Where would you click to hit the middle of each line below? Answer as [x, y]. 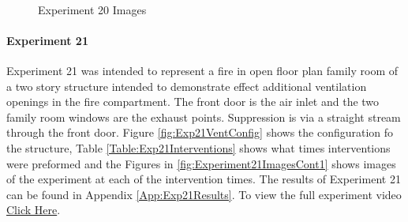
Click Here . [34, 210]
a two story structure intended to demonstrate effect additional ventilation [187, 86]
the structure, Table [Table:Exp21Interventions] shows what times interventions [198, 147]
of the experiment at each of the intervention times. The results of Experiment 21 [204, 179]
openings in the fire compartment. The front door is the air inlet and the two [193, 102]
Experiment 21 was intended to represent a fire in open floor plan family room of [202, 70]
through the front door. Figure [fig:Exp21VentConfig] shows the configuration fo [200, 132]
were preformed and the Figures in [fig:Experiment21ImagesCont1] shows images [201, 163]
